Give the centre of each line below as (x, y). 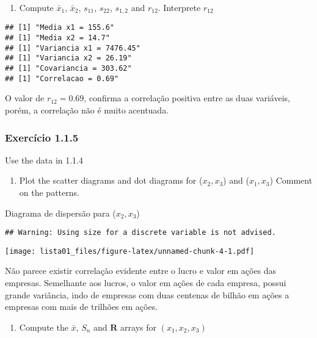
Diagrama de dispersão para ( (60, 213)
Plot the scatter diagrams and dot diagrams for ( (111, 180)
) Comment (291, 180)
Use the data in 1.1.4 (44, 160)
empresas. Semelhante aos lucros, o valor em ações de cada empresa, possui (146, 283)
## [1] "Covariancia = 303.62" (68, 69)
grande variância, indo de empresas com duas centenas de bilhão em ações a (147, 294)
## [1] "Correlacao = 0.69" (62, 78)
